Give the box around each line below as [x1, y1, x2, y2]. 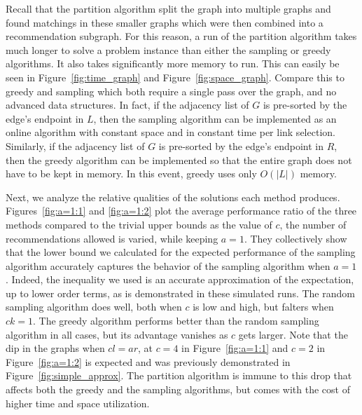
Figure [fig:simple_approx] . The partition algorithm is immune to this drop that [6, 368, 352, 383]
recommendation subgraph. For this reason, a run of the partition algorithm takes [6, 29, 357, 43]
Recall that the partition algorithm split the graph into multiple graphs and [6, 1, 331, 15]
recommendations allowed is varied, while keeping [6, 231, 218, 245]
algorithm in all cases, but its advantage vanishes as [6, 327, 228, 341]
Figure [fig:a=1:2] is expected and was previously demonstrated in [6, 354, 291, 369]
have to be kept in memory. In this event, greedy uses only [6, 166, 257, 181]
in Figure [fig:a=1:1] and [181, 341, 288, 355]
